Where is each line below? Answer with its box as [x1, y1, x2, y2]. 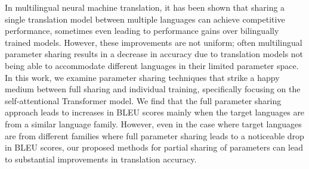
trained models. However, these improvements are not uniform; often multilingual [5, 36, 302, 48]
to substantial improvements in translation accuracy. [5, 152, 197, 165]
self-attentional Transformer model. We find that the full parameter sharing [5, 94, 282, 107]
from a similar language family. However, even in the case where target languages [5, 117, 302, 130]
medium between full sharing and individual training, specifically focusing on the [5, 83, 301, 95]
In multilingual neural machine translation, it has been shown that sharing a [5, 1, 285, 13]
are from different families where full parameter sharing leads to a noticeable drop [5, 129, 304, 142]
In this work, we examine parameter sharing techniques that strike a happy [5, 71, 280, 83]
